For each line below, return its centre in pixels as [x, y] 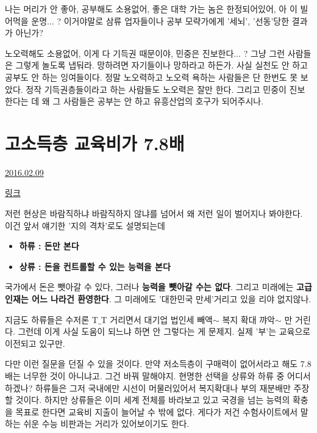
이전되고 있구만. [35, 343]
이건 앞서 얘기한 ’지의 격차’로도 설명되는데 [85, 225]
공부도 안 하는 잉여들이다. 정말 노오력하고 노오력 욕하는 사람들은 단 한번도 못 [151, 77]
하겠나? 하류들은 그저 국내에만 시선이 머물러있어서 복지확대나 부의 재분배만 [148, 388]
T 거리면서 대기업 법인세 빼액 [157, 319]
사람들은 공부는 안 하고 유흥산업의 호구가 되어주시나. [163, 101]
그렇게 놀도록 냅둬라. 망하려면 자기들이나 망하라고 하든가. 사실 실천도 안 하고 [162, 65]
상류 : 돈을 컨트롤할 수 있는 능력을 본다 [95, 266]
